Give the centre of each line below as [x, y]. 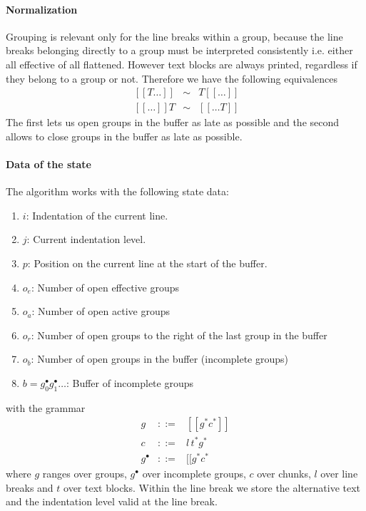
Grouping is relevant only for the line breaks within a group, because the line [174, 36]
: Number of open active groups [101, 311]
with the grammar [46, 407]
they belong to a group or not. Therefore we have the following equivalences [172, 78]
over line [339, 474]
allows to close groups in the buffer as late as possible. [124, 136]
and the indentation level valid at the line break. [112, 501]
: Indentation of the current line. [97, 215]
